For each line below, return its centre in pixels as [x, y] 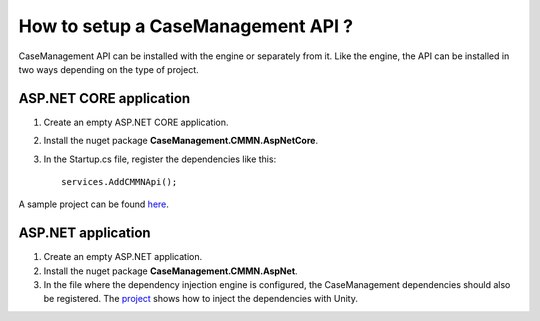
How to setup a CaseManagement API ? [186, 26]
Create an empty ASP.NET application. [123, 257]
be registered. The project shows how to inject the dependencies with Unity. [201, 299]
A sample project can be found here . [94, 204]
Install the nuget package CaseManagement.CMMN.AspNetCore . [181, 141]
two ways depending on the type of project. [108, 69]
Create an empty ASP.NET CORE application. [136, 122]
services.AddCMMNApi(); [119, 182]
